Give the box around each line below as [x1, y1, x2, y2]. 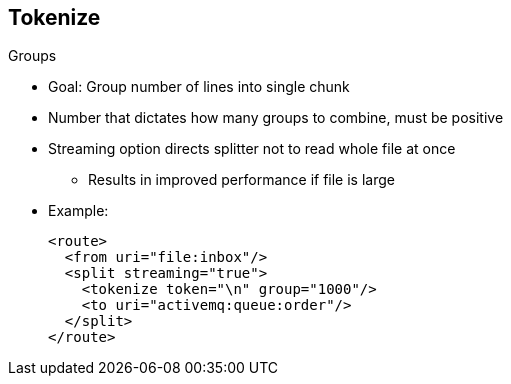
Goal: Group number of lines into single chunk [48, 78, 350, 96]
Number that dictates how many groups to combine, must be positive [48, 109, 504, 127]
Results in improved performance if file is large [88, 171, 395, 189]
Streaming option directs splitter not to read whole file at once [48, 140, 456, 158]
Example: [48, 202, 109, 220]
